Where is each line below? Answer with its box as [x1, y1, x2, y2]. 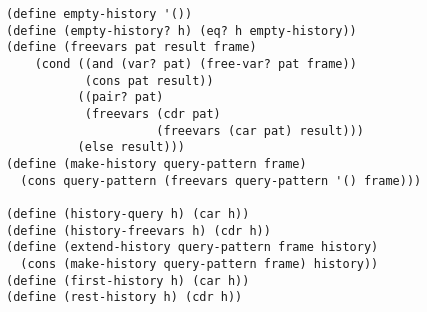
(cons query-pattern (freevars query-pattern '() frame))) [20, 173, 422, 188]
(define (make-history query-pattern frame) [6, 156, 307, 171]
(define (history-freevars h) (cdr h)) [6, 223, 271, 238]
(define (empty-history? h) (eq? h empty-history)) [6, 23, 357, 38]
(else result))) [77, 140, 185, 155]
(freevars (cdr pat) [84, 106, 221, 121]
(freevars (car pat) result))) [156, 123, 364, 138]
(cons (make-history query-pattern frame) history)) [20, 256, 379, 271]
